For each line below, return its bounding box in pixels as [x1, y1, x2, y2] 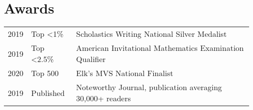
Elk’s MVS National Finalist [76, 67, 173, 79]
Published [31, 87, 65, 98]
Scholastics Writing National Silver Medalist [76, 28, 227, 40]
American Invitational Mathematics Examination [76, 42, 244, 54]
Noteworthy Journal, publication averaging [76, 81, 222, 93]
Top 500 [31, 67, 59, 79]
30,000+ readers [76, 93, 131, 104]
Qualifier [76, 53, 106, 65]
